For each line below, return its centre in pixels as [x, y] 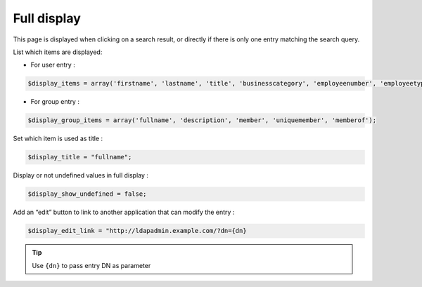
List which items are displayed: [58, 52]
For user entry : [53, 65]
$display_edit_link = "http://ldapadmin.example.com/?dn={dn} [137, 231]
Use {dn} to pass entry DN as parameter [91, 265]
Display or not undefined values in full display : [81, 175]
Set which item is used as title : [58, 139]
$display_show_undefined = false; [87, 194]
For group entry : [55, 102]
